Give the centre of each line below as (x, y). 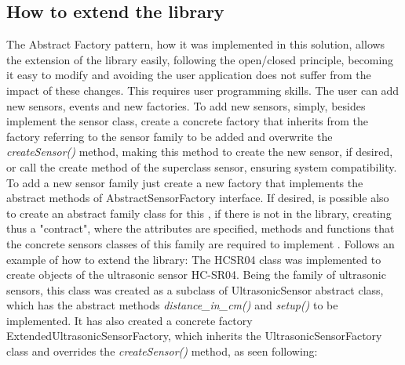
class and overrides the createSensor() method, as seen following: (162, 351)
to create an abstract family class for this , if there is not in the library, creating (199, 213)
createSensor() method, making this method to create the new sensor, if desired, (200, 152)
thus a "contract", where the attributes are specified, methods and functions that (201, 228)
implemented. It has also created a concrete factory (130, 320)
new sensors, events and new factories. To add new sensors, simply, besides (186, 105)
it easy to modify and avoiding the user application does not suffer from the (189, 75)
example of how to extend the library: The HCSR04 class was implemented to (194, 259)
